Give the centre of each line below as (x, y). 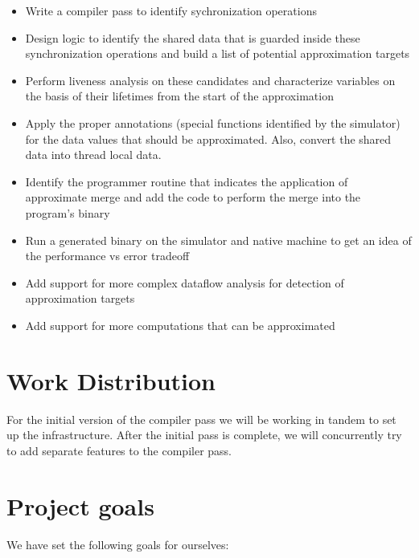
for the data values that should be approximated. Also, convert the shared (208, 138)
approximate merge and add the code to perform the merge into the (193, 197)
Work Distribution (111, 380)
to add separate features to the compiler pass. (119, 450)
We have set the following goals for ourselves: (118, 544)
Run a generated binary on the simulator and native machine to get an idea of (218, 240)
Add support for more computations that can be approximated (180, 325)
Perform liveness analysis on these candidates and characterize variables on (210, 80)
